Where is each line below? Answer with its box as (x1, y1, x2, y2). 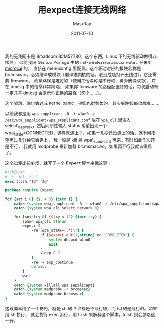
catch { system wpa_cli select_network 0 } (14, 205, 99, 210)
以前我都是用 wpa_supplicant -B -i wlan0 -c (5, 110, 96, 116)
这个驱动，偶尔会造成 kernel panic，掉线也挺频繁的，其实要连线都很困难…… (5, 100, 159, 106)
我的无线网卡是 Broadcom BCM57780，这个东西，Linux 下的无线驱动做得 (5, 53, 153, 59)
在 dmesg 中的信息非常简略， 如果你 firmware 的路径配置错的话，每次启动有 (5, 83, 159, 89)
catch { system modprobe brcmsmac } (14, 291, 84, 297)
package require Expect (5, 187, 54, 193)
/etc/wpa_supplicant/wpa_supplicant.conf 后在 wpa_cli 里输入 (5, 117, 131, 123)
